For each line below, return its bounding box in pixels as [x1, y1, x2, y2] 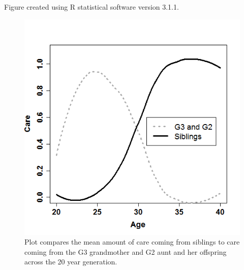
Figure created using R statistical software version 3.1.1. [4, 2, 179, 12]
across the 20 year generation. [24, 256, 117, 267]
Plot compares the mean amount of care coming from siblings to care [24, 236, 240, 247]
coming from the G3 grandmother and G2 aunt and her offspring [24, 246, 227, 257]
